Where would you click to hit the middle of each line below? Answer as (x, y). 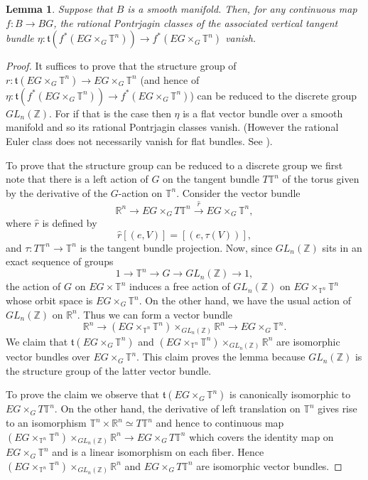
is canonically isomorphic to (290, 394)
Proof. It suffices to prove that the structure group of (121, 66)
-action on (140, 192)
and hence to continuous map (220, 423)
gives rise (337, 409)
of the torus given (321, 179)
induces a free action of (180, 286)
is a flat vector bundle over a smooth (263, 113)
